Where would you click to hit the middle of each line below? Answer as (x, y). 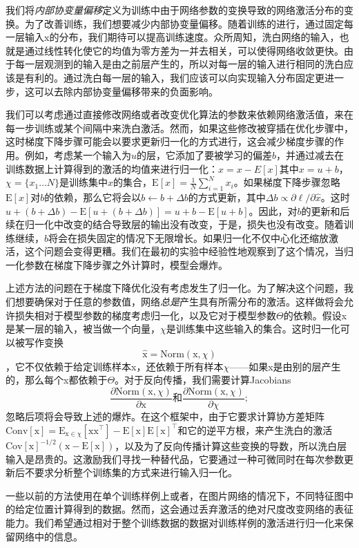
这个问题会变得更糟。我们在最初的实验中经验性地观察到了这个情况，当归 (189, 251)
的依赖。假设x (315, 315)
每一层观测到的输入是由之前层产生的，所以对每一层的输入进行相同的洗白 (179, 64)
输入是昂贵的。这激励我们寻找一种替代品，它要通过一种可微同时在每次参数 (175, 459)
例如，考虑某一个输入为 (78, 154)
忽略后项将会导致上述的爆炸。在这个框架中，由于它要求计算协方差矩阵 (165, 416)
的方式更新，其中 (227, 197)
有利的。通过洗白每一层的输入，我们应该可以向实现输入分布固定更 (174, 77)
